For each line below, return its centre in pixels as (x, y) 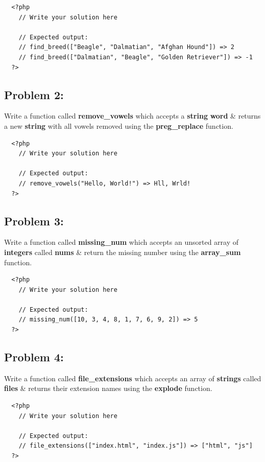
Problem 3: (34, 221)
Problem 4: (34, 357)
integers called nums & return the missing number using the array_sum (123, 252)
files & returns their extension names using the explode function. (108, 388)
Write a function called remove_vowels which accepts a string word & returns (132, 116)
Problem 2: (34, 94)
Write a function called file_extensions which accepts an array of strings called (133, 378)
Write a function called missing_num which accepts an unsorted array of (122, 242)
